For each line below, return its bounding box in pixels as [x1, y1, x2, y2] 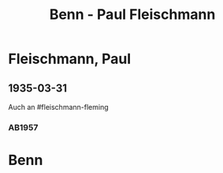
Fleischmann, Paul [8, 50, 132, 68]
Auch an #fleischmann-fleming [8, 103, 109, 111]
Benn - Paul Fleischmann [49, 6, 216, 24]
